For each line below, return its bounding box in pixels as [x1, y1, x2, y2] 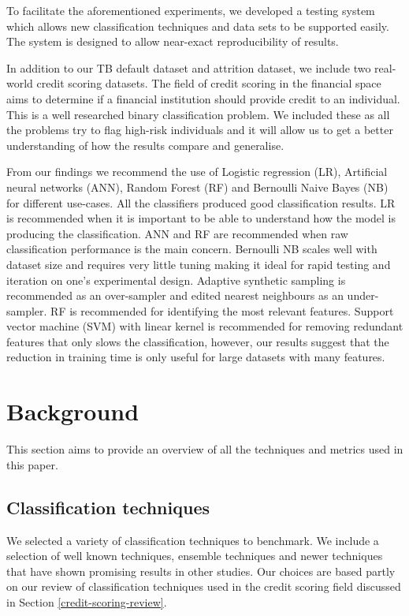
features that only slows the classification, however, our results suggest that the [6, 333, 389, 349]
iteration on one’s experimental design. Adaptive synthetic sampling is [6, 271, 346, 288]
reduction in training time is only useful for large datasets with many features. [6, 349, 385, 365]
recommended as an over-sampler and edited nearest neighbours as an [6, 287, 344, 304]
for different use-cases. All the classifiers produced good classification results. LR [6, 194, 396, 211]
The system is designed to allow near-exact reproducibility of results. [6, 33, 339, 50]
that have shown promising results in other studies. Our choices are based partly [6, 562, 396, 579]
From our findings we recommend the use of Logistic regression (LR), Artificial [6, 163, 388, 180]
